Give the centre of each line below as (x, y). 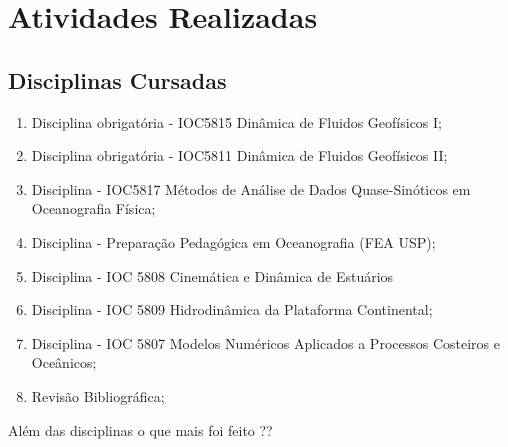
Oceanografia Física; (93, 208)
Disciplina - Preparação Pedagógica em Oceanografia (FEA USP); (233, 241)
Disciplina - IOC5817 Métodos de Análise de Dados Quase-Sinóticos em (251, 188)
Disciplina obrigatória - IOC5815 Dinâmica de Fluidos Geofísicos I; (236, 121)
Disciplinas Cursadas (117, 79)
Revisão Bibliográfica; (98, 395)
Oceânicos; (64, 362)
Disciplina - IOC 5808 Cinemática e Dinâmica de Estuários (212, 275)
